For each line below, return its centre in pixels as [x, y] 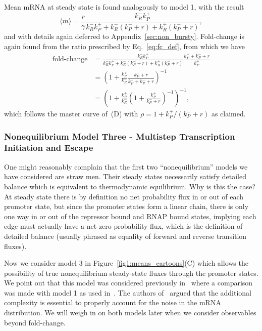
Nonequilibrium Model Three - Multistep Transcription [120, 136]
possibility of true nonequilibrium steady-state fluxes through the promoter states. [131, 273]
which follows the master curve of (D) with [71, 114]
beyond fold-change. [35, 322]
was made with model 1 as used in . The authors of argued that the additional [128, 292]
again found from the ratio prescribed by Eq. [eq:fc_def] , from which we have [124, 46]
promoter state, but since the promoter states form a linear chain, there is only [126, 206]
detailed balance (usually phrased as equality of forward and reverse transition [125, 236]
